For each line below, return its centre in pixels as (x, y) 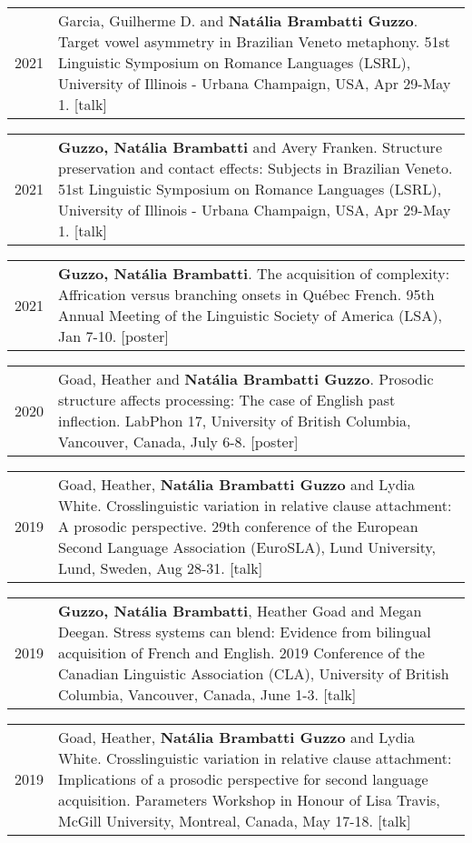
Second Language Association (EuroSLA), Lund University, (247, 547)
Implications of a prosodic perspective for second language (243, 779)
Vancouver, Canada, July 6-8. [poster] (178, 442)
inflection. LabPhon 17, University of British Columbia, (235, 421)
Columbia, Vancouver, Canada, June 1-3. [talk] (207, 694)
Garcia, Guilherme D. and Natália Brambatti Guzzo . (238, 20)
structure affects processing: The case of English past (227, 400)
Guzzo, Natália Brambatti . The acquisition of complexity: (254, 273)
